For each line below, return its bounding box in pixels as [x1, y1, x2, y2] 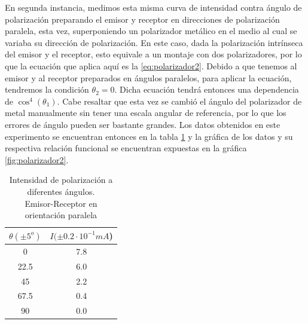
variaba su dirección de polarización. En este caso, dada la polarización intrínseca [5, 36, 303, 48]
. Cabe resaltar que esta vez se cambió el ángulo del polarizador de [57, 94, 302, 107]
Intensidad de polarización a [9, 173, 113, 186]
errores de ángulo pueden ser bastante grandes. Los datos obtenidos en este [5, 118, 280, 130]
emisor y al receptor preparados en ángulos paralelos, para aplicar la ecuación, [5, 71, 292, 84]
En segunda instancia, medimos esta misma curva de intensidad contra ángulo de [5, 1, 302, 13]
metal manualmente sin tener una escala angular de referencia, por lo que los [5, 106, 286, 119]
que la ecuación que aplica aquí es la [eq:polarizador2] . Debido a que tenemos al [5, 59, 297, 72]
